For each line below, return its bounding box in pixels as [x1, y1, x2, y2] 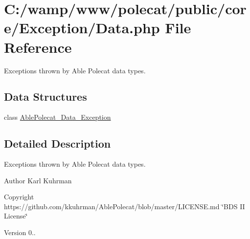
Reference [4, 37, 72, 57]
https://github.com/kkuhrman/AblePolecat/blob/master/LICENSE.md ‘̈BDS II [4, 201, 245, 211]
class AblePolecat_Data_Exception [4, 112, 111, 122]
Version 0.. [4, 227, 36, 238]
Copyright [4, 192, 34, 202]
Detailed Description [4, 136, 111, 151]
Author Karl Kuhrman [4, 175, 72, 185]
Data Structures [4, 89, 87, 104]
